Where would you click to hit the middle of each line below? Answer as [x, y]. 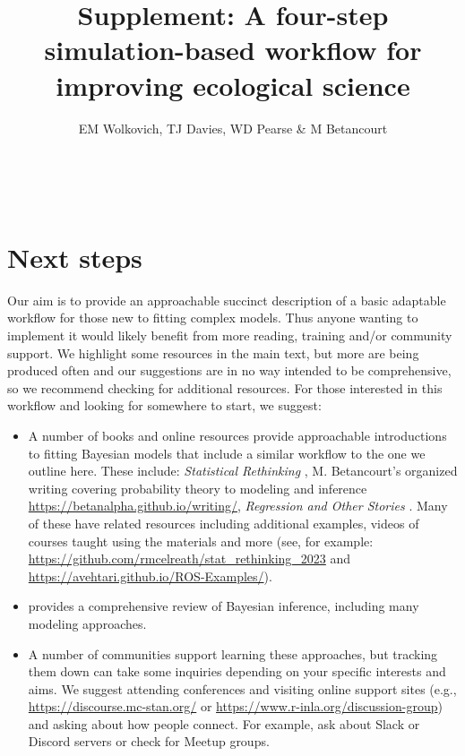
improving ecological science [233, 85]
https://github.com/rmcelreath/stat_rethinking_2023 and [189, 558]
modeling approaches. [87, 623]
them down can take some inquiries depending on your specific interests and [237, 671]
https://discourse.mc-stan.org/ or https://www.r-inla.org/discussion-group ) [235, 706]
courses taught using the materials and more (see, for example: [201, 541]
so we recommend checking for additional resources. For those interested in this [225, 387]
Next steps [75, 257]
